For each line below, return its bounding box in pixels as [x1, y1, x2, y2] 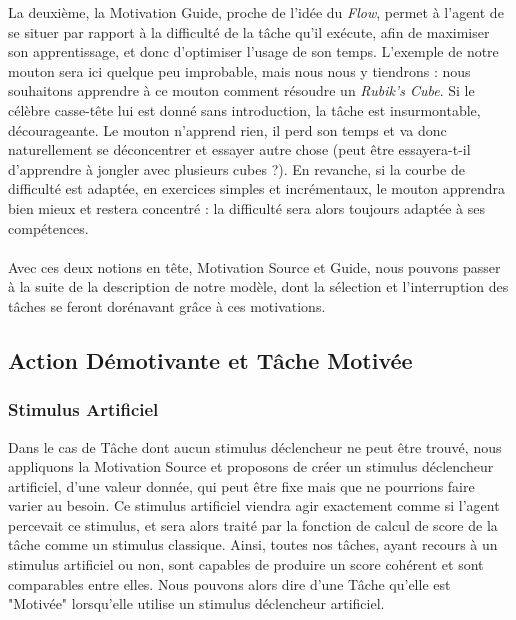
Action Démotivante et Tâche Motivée [8, 344, 413, 375]
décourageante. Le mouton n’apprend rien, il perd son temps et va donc [8, 119, 447, 140]
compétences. [8, 217, 89, 238]
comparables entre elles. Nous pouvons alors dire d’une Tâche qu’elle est [8, 573, 451, 594]
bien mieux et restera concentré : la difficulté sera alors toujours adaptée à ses [8, 197, 486, 218]
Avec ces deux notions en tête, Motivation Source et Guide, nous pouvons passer [8, 256, 501, 277]
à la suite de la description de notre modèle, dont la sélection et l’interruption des [8, 276, 509, 297]
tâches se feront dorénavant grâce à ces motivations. [8, 295, 326, 316]
